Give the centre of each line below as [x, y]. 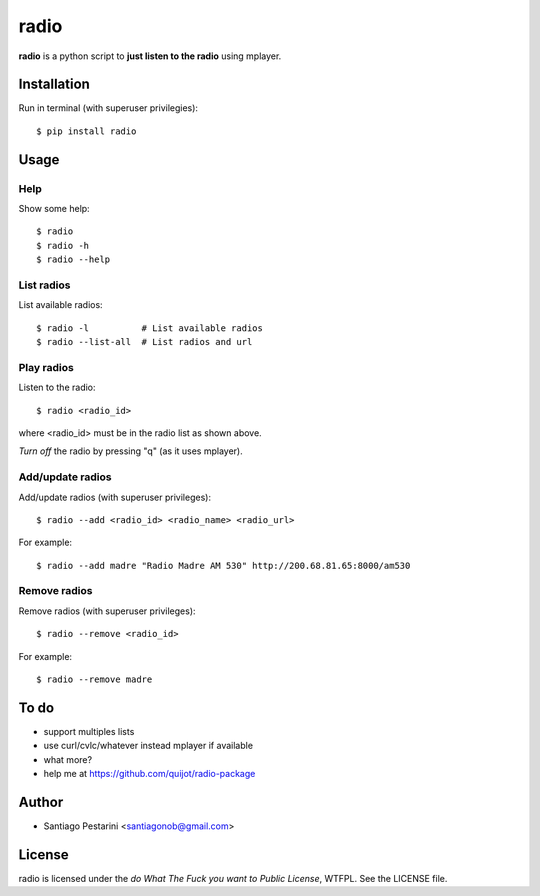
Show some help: [54, 208]
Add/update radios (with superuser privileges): [115, 497]
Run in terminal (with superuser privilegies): [108, 108]
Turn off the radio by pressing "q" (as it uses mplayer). [131, 451]
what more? [68, 759]
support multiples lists [89, 731]
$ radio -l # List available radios [150, 328]
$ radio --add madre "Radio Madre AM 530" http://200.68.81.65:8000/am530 [223, 565]
